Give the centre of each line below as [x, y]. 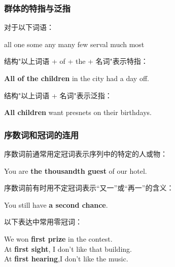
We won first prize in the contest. [58, 238]
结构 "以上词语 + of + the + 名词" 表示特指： [76, 61]
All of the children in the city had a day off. [77, 78]
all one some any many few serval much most [74, 44]
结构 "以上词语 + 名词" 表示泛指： [58, 95]
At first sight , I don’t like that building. [68, 249]
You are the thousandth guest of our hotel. [76, 170]
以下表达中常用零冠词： [43, 222]
